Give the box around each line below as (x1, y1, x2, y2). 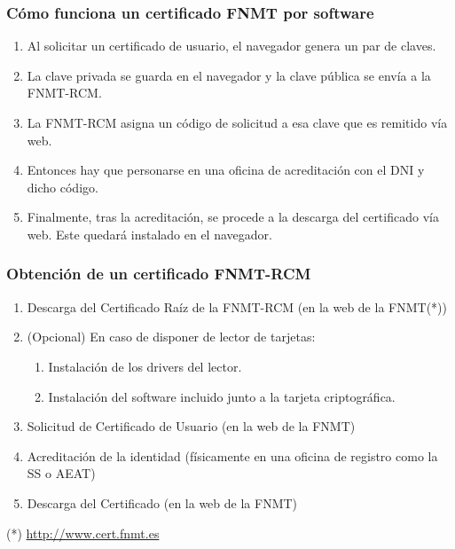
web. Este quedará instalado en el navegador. (27, 224, 272, 243)
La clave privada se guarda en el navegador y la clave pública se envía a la (27, 66, 431, 84)
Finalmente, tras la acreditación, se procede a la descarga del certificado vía (27, 208, 439, 226)
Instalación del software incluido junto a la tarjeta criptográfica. (48, 387, 396, 405)
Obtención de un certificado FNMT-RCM (6, 263, 311, 285)
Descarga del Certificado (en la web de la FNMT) (27, 493, 298, 512)
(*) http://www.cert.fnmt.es (6, 523, 160, 542)
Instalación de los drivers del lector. (48, 357, 242, 375)
